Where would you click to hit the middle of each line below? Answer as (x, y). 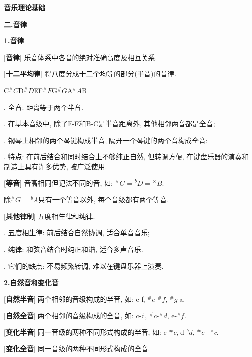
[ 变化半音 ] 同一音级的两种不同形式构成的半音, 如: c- (87, 332)
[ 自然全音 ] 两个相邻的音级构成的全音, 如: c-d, (76, 315)
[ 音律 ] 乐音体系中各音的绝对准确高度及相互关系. (81, 57)
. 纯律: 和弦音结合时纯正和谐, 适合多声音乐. (73, 249)
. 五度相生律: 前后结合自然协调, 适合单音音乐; (77, 232)
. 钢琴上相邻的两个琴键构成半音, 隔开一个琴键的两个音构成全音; (106, 140)
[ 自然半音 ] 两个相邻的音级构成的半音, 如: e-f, (75, 299)
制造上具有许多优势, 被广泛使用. (55, 166)
